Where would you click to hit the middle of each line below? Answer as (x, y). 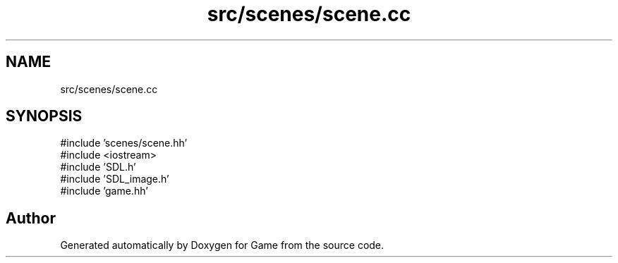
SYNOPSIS (44, 116)
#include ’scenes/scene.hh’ (124, 143)
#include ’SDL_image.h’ (115, 179)
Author (31, 218)
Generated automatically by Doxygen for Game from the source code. (222, 245)
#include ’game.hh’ (104, 191)
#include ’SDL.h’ (98, 167)
